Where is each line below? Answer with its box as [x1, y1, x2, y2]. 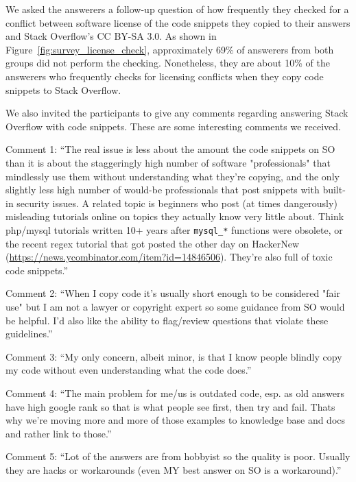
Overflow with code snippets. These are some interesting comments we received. [5, 119, 341, 133]
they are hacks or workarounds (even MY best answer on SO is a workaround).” [5, 462, 342, 477]
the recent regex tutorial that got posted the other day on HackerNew [5, 236, 300, 250]
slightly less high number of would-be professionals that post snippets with [5, 182, 320, 197]
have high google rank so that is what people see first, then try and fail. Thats [5, 399, 335, 413]
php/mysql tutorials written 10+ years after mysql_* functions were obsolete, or [5, 222, 343, 237]
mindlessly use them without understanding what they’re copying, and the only [5, 169, 340, 183]
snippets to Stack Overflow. [5, 82, 121, 97]
